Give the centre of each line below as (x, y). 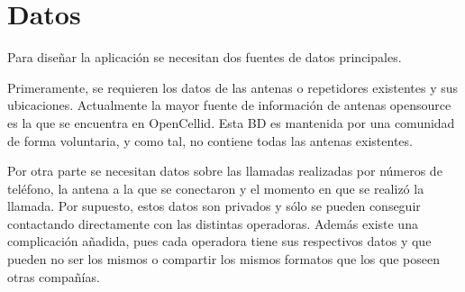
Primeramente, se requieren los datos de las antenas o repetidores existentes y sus (233, 87)
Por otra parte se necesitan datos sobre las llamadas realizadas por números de (225, 171)
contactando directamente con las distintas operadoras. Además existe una (213, 223)
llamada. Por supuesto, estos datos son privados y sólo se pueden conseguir (214, 206)
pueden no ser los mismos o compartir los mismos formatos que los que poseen (223, 259)
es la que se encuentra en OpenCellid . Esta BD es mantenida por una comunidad (231, 122)
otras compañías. (54, 276)
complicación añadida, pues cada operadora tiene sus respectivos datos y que (219, 241)
